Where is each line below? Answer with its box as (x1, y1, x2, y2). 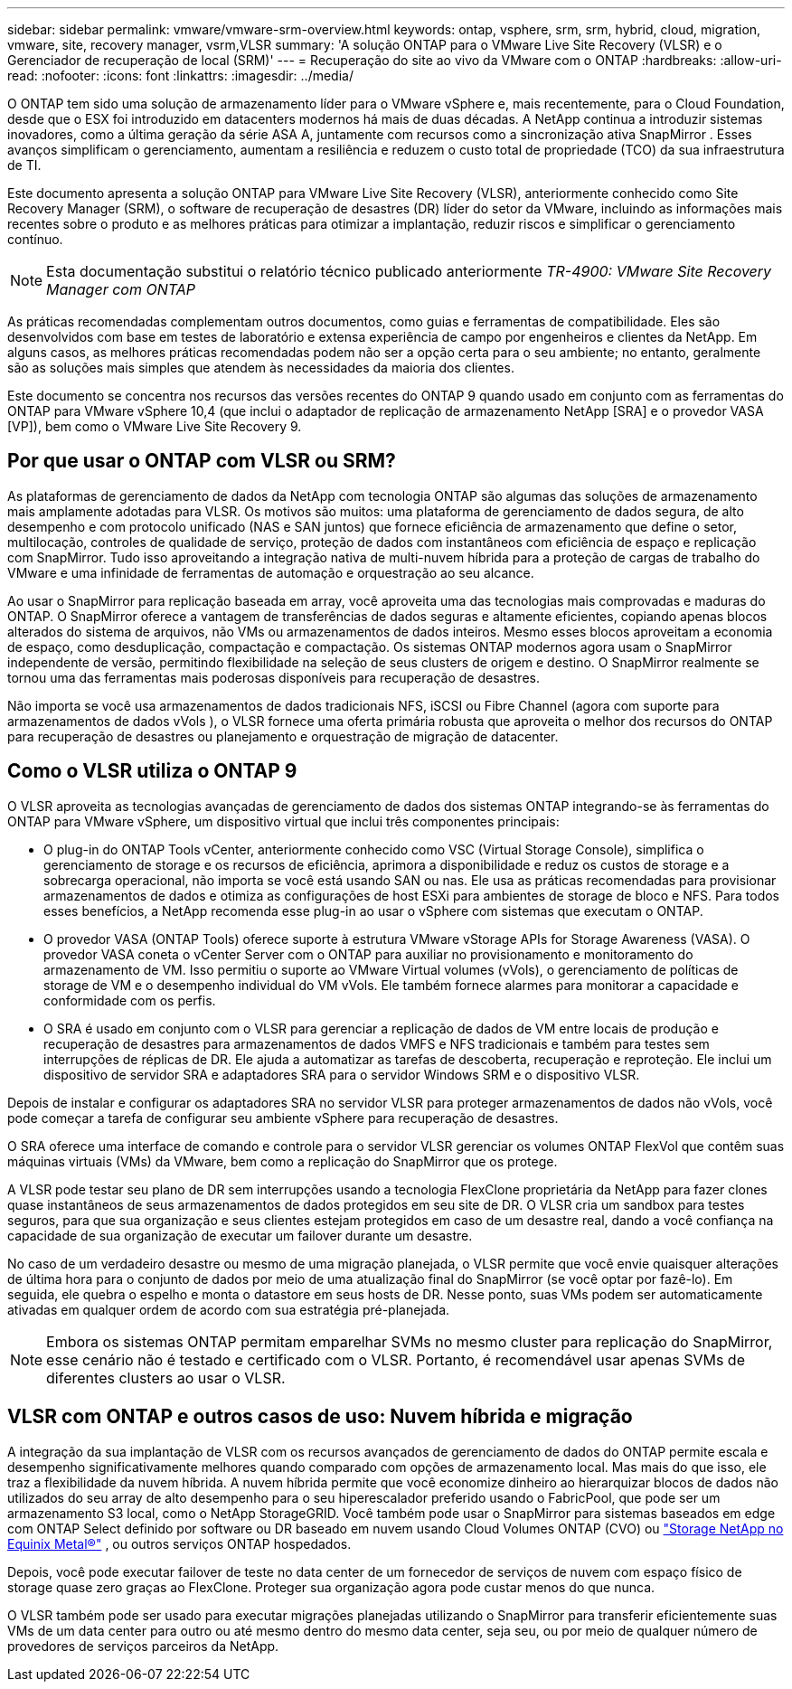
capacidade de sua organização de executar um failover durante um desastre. (7, 1227, 473, 1243)
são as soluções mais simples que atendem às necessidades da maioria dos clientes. (7, 360, 514, 375)
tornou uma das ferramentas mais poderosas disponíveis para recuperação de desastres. (7, 669, 540, 685)
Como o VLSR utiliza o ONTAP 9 (7, 760, 297, 783)
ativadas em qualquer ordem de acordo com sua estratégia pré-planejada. (7, 1301, 450, 1317)
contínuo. (7, 231, 63, 247)
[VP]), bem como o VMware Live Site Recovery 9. (7, 419, 302, 434)
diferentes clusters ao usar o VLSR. (46, 1368, 286, 1387)
